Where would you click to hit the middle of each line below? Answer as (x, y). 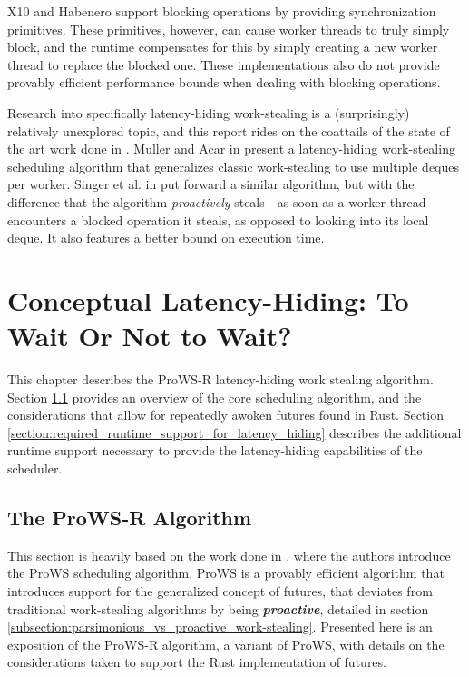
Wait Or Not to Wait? (150, 336)
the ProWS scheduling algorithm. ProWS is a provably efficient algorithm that (226, 573)
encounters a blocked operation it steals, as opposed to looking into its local (218, 219)
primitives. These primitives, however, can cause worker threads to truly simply (229, 29)
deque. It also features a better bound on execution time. (166, 238)
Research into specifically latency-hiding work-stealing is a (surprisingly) (209, 112)
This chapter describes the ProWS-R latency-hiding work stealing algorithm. (220, 379)
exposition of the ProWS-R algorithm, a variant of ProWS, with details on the (226, 644)
